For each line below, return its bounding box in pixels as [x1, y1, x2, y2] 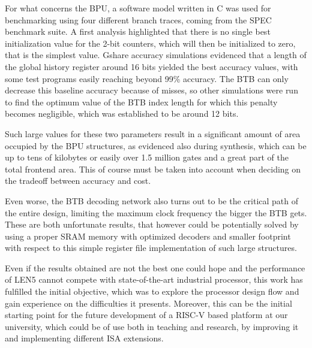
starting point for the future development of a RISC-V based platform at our [5, 308, 288, 321]
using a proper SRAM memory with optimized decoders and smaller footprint [5, 229, 291, 242]
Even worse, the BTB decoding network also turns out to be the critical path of [5, 194, 299, 207]
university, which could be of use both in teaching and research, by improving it [5, 320, 299, 332]
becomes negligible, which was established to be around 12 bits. [5, 107, 239, 120]
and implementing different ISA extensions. [5, 332, 164, 344]
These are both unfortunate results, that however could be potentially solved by [5, 218, 299, 231]
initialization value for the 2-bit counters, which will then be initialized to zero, [5, 37, 296, 49]
